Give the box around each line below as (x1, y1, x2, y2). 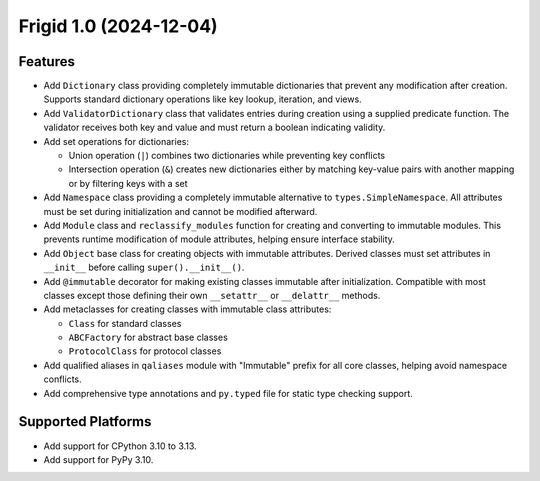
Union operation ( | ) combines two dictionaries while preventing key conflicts (68, 150, 385, 162)
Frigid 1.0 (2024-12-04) (18, 15, 219, 37)
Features (18, 53, 75, 70)
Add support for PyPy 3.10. (43, 453, 154, 465)
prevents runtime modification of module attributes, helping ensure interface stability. (43, 233, 395, 245)
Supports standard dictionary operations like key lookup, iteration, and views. (43, 93, 362, 105)
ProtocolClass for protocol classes (68, 345, 222, 357)
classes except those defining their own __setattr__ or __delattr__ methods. (43, 289, 381, 301)
